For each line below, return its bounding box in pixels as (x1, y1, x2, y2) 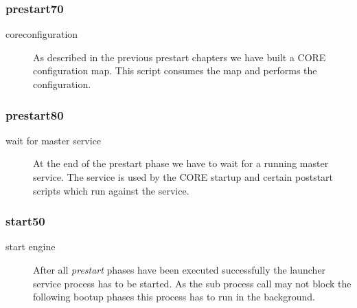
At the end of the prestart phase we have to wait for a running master (33, 156, 329, 170)
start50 (5, 212, 45, 230)
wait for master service (5, 133, 102, 147)
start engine (5, 239, 56, 254)
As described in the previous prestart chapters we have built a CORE (33, 49, 326, 64)
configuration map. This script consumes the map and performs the (33, 63, 317, 78)
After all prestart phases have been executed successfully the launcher (33, 263, 326, 276)
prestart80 (5, 106, 64, 123)
